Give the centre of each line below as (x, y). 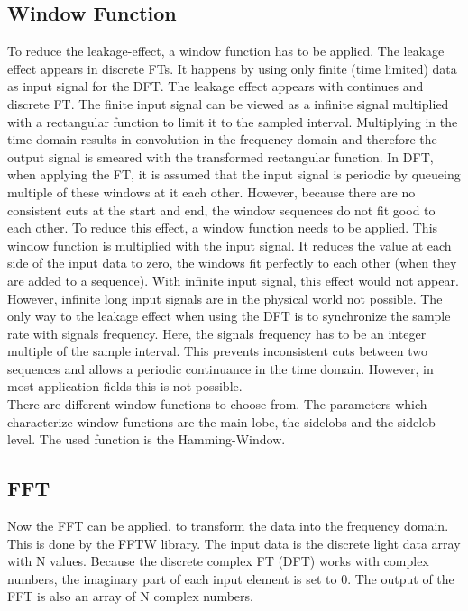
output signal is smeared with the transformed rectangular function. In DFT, (220, 156)
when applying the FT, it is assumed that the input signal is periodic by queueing (234, 174)
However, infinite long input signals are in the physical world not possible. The (225, 298)
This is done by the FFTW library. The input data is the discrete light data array (234, 543)
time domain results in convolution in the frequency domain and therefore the (222, 139)
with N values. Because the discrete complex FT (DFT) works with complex (218, 561)
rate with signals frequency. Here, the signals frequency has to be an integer (217, 333)
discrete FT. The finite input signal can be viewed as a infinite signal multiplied (228, 103)
